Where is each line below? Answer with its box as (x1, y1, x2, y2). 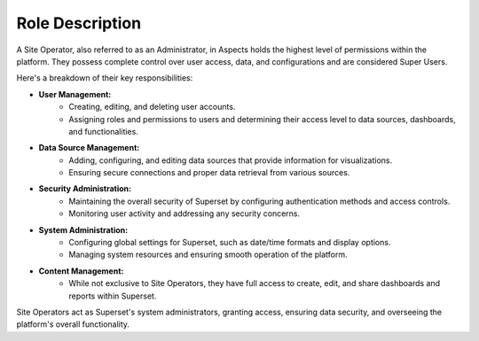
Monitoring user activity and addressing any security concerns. (68, 208, 301, 219)
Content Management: (38, 266, 124, 276)
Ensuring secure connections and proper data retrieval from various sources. (68, 167, 350, 178)
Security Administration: (38, 183, 132, 194)
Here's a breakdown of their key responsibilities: (16, 73, 193, 83)
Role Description (16, 13, 142, 33)
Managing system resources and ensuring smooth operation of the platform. (68, 249, 348, 260)
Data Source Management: (38, 143, 140, 153)
